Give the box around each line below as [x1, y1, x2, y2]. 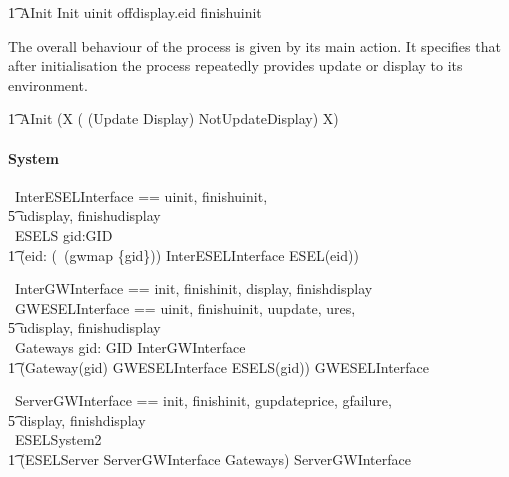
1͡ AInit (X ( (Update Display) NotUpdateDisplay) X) [8, 108, 339, 129]
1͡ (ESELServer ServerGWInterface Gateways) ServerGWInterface [8, 448, 411, 469]
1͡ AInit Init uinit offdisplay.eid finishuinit [8, 2, 262, 22]
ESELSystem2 [14, 429, 102, 450]
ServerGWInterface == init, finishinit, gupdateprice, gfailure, [14, 390, 392, 411]
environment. [8, 74, 88, 95]
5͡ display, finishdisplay [8, 409, 146, 430]
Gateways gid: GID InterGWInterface [14, 336, 246, 357]
